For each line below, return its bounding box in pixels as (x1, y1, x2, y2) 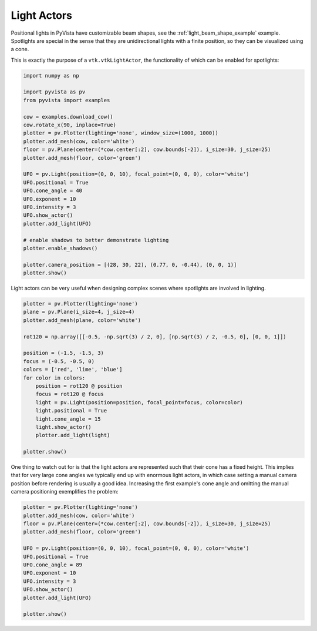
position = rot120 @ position (35, 382, 123, 389)
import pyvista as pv (23, 89, 86, 95)
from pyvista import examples (23, 97, 110, 103)
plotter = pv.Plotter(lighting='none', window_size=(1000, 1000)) (23, 130, 218, 136)
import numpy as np (23, 72, 79, 79)
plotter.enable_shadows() (23, 244, 98, 251)
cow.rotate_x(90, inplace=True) (23, 122, 117, 129)
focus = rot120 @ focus (35, 391, 104, 398)
